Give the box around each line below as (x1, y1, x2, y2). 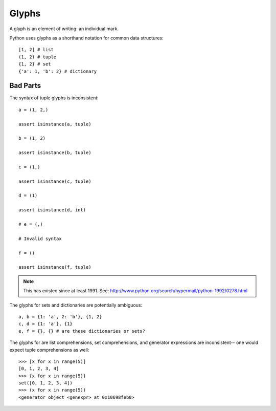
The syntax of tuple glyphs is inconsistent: (9, 95, 99, 101)
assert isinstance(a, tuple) (18, 121, 91, 127)
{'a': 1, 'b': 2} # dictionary (18, 68, 97, 74)
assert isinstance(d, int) (18, 207, 86, 213)
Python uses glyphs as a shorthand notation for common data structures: (9, 35, 164, 41)
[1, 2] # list (18, 47, 54, 53)
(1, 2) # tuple (18, 54, 57, 60)
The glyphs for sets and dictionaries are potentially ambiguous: (9, 302, 143, 308)
